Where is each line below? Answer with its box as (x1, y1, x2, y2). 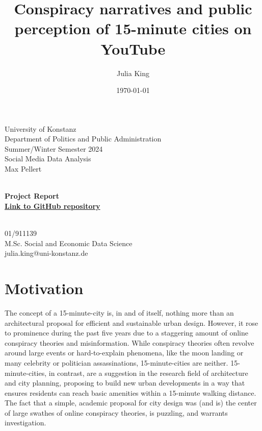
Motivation (5, 278, 84, 298)
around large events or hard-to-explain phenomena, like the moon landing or (5, 347, 244, 358)
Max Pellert (5, 163, 42, 174)
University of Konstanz (5, 123, 76, 134)
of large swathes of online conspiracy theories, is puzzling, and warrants (5, 407, 228, 418)
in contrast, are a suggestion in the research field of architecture (48, 367, 248, 378)
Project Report (5, 190, 60, 201)
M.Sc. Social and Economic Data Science (5, 237, 133, 248)
